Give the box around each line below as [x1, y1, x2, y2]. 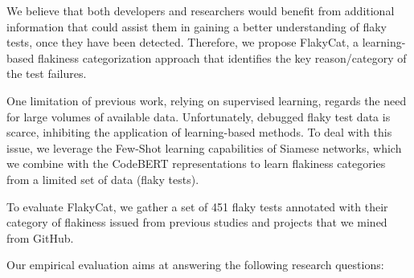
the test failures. [6, 65, 87, 82]
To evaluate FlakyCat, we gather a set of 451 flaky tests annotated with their [6, 198, 388, 215]
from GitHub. [6, 229, 74, 246]
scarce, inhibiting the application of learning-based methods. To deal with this [6, 124, 392, 141]
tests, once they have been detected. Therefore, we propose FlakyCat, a [6, 34, 359, 51]
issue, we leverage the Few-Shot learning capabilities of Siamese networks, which [6, 139, 402, 156]
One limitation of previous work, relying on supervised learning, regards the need [6, 92, 407, 108]
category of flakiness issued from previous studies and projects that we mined [6, 214, 387, 231]
